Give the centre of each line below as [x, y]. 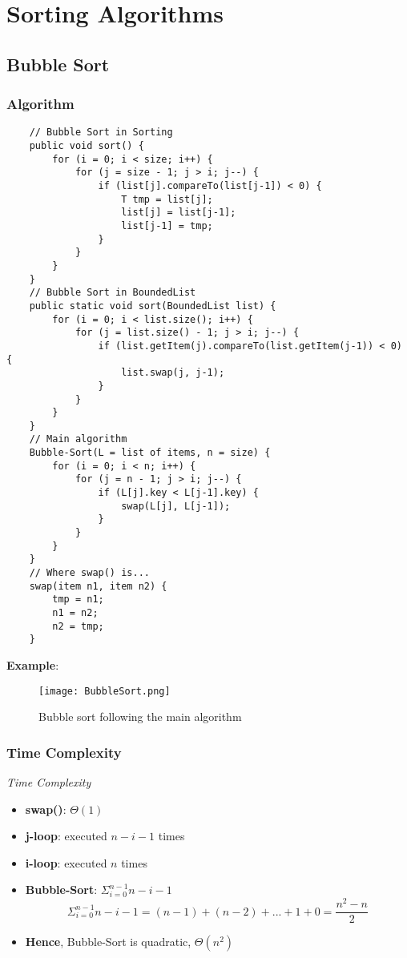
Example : [33, 664]
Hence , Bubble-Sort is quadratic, [108, 942]
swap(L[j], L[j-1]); [176, 506]
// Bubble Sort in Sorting [101, 133]
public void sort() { [87, 146]
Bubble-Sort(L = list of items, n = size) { [150, 453]
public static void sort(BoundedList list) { [153, 306]
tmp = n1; [78, 600]
